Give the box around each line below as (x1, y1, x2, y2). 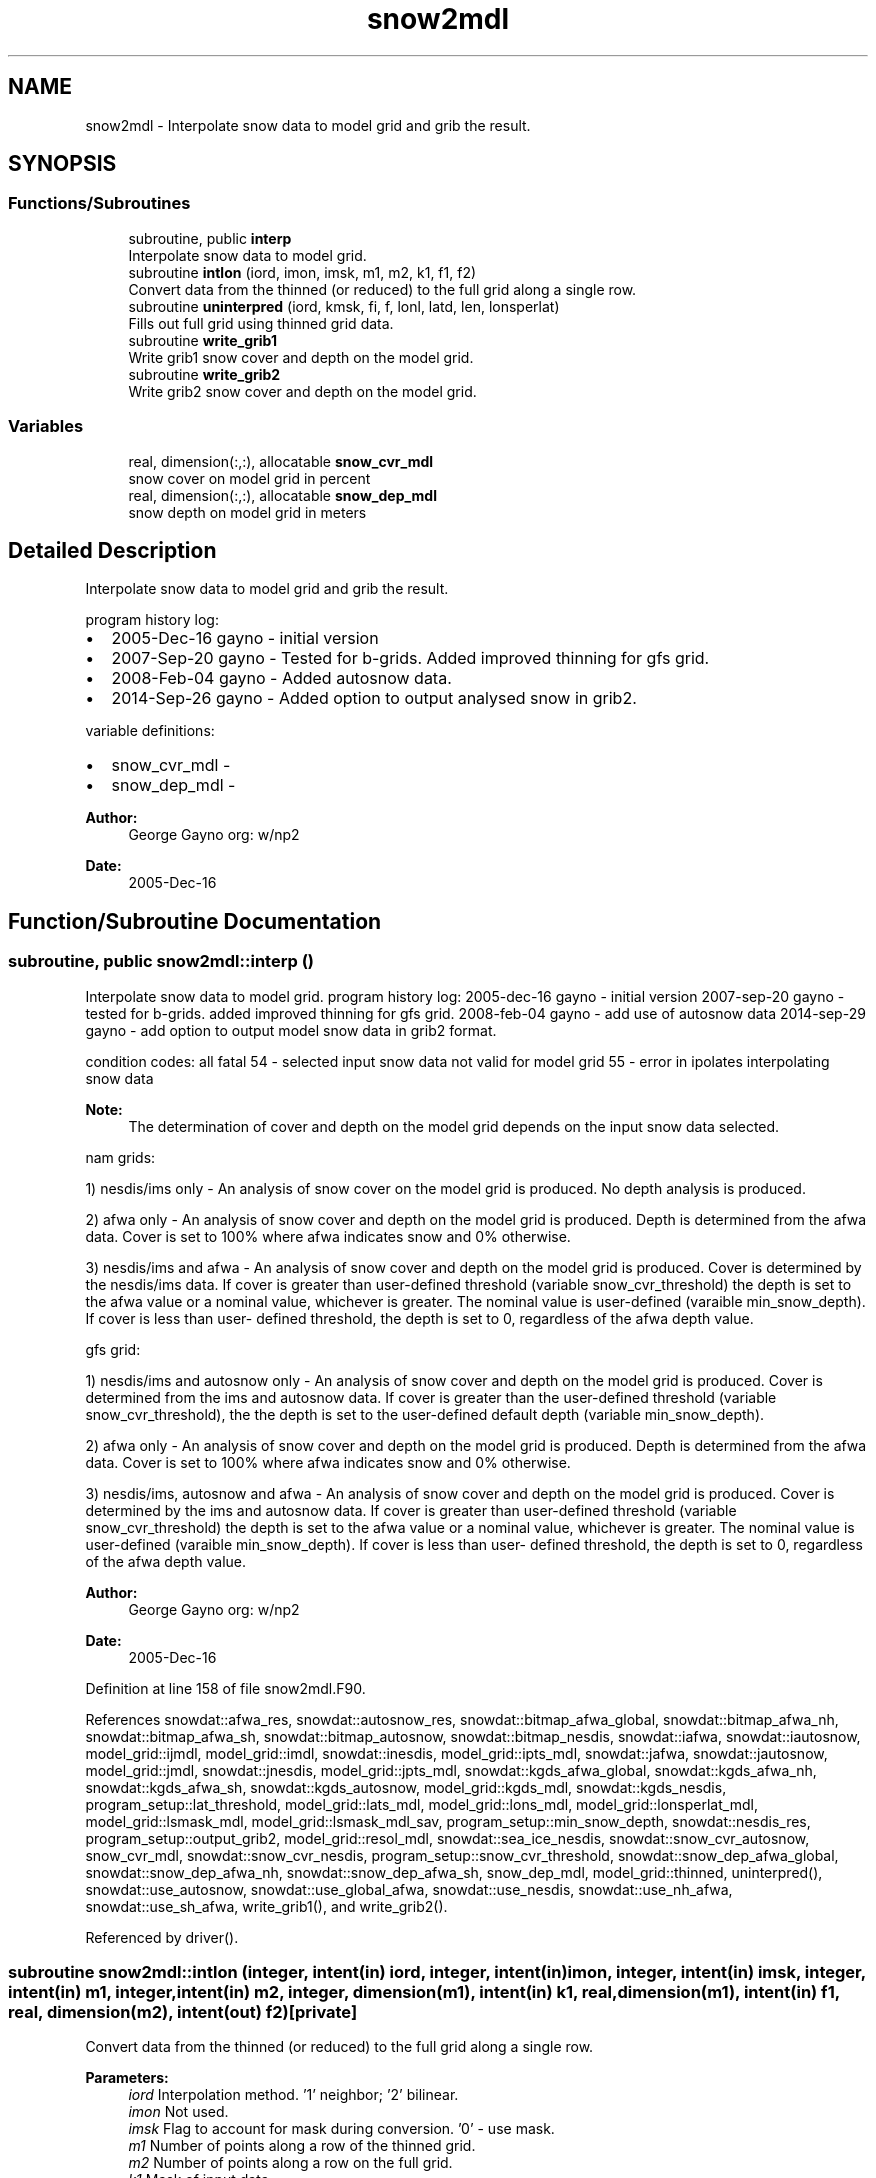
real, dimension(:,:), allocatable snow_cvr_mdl (128, 452, 434, 470)
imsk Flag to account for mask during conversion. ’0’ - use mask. (128, 2120, 555, 2138)
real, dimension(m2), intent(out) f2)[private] (8, 2002, 358, 2022)
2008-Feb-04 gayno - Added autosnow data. (111, 668, 452, 689)
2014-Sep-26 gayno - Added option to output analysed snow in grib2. (111, 688, 637, 709)
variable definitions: (85, 722, 215, 740)
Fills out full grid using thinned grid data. (128, 314, 394, 332)
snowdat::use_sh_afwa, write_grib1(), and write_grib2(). (85, 1897, 448, 1915)
